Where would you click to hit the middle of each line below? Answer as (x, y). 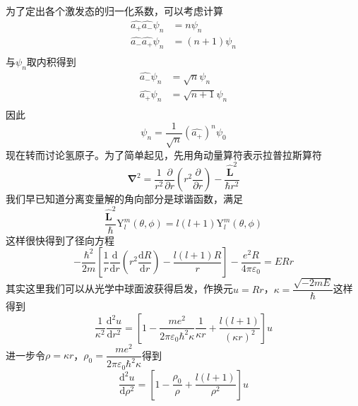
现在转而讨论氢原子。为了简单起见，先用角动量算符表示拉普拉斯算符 (164, 154)
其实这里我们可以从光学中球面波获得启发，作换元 (119, 288)
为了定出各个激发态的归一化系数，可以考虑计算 (114, 11)
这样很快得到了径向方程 (60, 240)
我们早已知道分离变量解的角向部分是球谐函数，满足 (124, 199)
